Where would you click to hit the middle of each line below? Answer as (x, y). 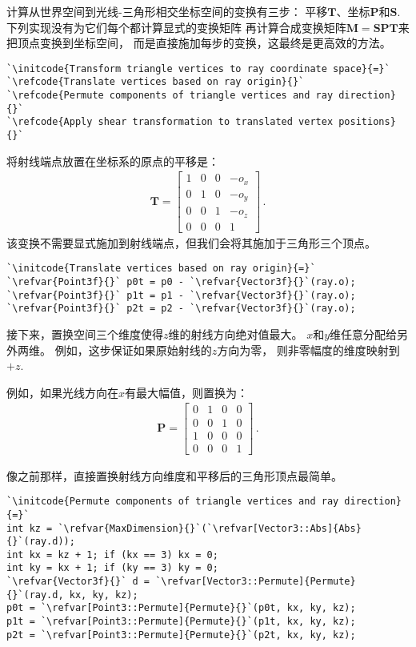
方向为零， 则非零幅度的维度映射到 (308, 350)
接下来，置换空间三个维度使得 (85, 334)
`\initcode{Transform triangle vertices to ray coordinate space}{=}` (198, 68)
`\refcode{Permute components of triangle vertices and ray (170, 96)
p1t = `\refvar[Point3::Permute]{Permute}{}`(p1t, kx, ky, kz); (181, 622)
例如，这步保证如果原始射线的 (133, 350)
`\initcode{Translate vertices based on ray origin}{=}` (161, 269)
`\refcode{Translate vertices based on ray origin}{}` (156, 82)
